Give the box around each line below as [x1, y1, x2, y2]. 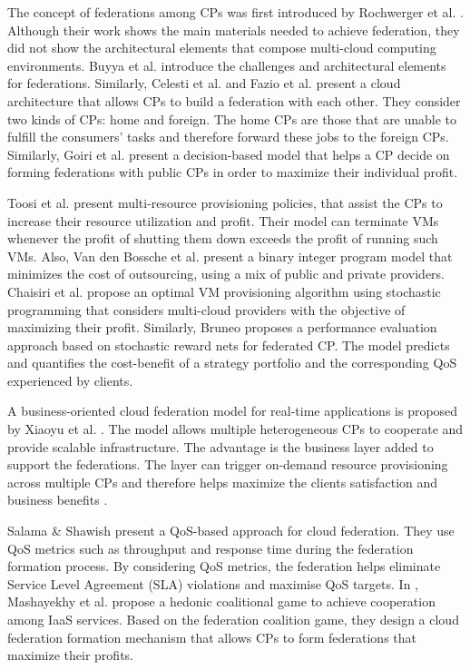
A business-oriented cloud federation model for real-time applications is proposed [7, 401, 458, 420]
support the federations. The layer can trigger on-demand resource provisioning [7, 455, 448, 474]
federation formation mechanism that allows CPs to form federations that [7, 627, 416, 646]
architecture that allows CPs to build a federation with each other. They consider [7, 91, 461, 110]
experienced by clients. [7, 370, 133, 389]
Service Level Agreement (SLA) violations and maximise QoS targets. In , [7, 574, 418, 593]
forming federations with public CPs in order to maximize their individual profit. [7, 163, 458, 182]
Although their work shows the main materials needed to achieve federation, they [7, 20, 460, 39]
